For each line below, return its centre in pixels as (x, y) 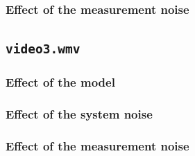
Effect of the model (60, 82)
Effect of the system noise (79, 113)
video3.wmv (43, 49)
